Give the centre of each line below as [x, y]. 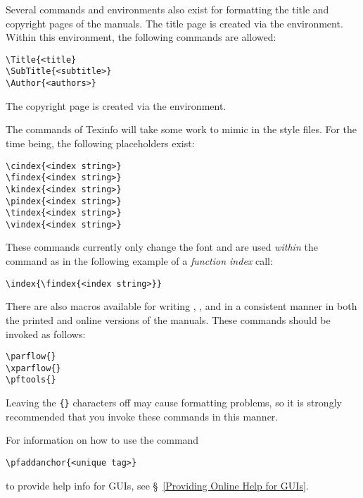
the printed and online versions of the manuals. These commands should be [168, 319]
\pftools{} [31, 380]
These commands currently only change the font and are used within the [162, 247]
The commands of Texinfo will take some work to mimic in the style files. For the [181, 129]
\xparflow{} [33, 368]
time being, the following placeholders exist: [100, 143]
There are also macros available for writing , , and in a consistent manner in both [181, 306]
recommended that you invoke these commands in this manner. [142, 416]
